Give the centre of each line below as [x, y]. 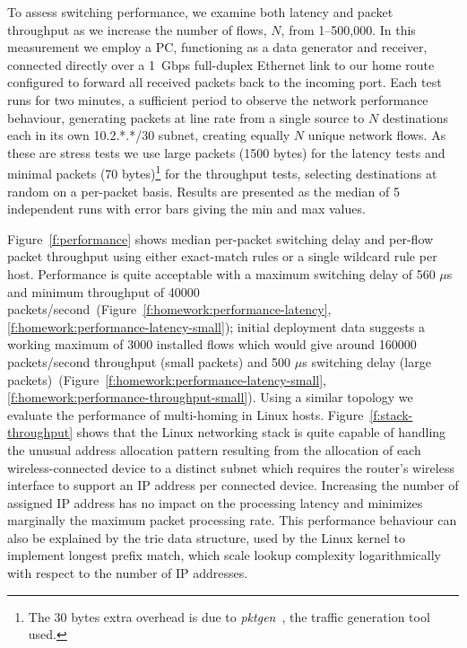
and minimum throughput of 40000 [104, 291]
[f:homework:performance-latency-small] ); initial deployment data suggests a [216, 326]
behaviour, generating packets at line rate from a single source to [186, 117]
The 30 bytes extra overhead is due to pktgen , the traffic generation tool [229, 616]
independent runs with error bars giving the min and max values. [186, 209]
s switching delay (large [367, 361]
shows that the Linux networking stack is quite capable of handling [261, 432]
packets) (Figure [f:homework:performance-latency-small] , [167, 379]
